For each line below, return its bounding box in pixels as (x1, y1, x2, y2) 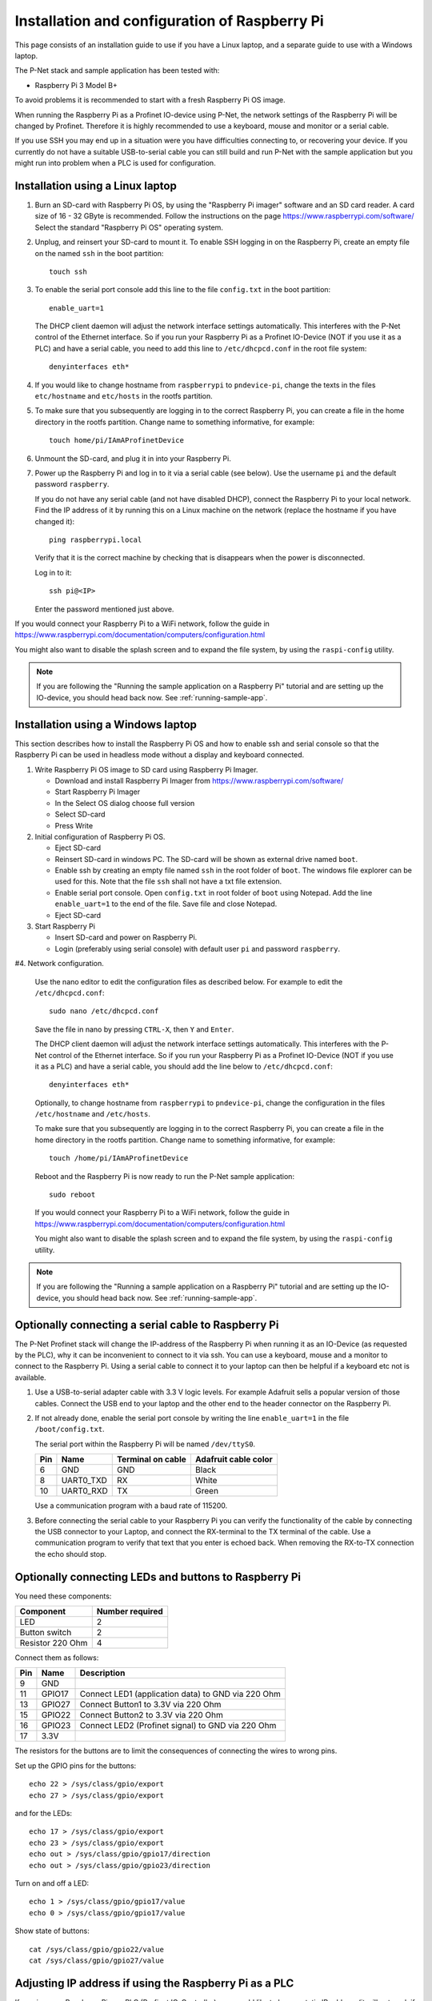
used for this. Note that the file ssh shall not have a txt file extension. (54, 876, 282, 886)
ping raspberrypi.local (49, 535, 142, 544)
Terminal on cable (117, 1454, 187, 1465)
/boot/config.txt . (34, 1425, 105, 1434)
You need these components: (14, 1591, 112, 1601)
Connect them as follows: (14, 1653, 99, 1662)
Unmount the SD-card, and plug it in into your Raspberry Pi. (34, 453, 231, 463)
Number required (96, 1606, 163, 1617)
